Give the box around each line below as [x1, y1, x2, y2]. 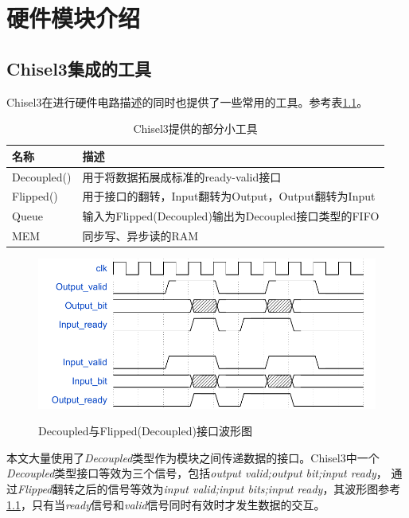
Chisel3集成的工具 [6, 56, 151, 80]
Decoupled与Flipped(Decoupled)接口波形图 [38, 423, 252, 439]
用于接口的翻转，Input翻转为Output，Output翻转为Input [82, 188, 376, 204]
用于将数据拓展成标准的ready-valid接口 [82, 168, 282, 185]
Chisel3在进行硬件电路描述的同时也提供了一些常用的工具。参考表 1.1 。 [6, 93, 368, 110]
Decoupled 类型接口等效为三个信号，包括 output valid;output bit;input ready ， [6, 465, 388, 481]
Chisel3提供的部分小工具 [133, 120, 258, 137]
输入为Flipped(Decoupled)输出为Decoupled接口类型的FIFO [82, 208, 380, 224]
